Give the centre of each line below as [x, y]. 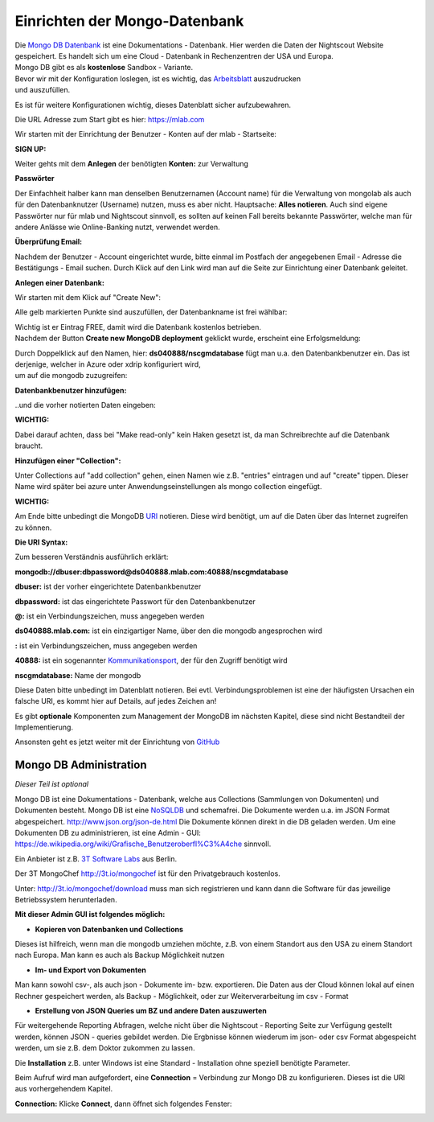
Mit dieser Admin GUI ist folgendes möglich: [90, 914]
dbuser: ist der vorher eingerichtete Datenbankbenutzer [108, 586]
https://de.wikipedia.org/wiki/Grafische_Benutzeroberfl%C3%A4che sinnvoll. [143, 844]
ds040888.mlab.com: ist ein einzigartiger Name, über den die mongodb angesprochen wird [169, 631]
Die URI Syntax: [41, 542]
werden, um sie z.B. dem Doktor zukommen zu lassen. [105, 1048]
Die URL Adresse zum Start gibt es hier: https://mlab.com [110, 119]
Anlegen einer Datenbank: [59, 282]
